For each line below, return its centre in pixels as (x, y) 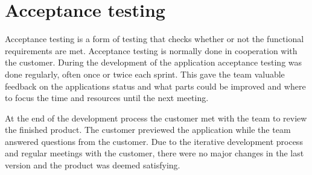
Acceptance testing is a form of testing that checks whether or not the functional (154, 39)
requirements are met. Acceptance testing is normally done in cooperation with (151, 50)
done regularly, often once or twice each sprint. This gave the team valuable (145, 74)
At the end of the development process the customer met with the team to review (156, 118)
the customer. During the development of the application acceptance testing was (154, 62)
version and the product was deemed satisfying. (93, 165)
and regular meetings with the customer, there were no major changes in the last (154, 153)
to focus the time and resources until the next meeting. (107, 98)
